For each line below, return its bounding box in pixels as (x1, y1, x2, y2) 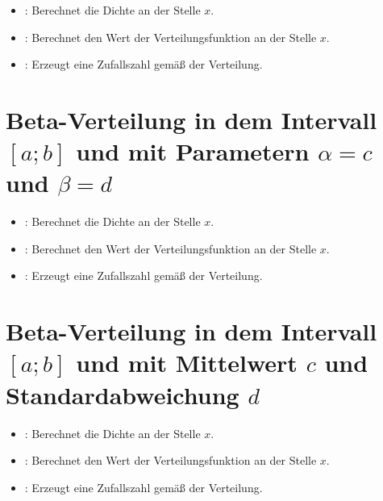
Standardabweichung (6, 378, 239, 411)
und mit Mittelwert (76, 346, 298, 379)
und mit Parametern (76, 135, 310, 168)
